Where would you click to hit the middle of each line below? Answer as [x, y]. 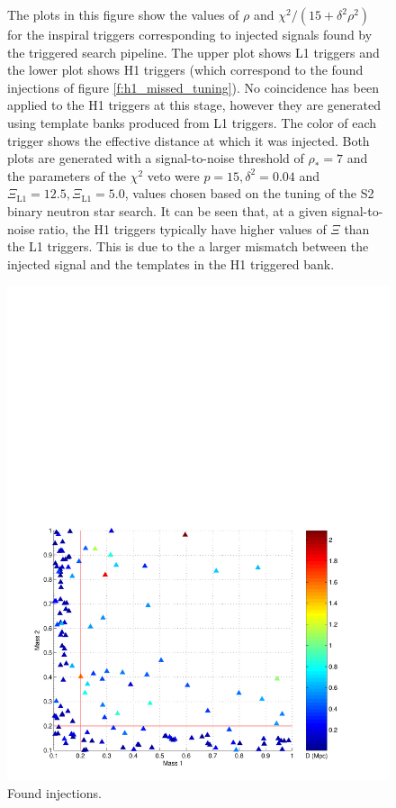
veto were [173, 175]
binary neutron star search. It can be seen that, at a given [167, 210]
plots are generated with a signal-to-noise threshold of [156, 158]
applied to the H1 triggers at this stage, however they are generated [194, 105]
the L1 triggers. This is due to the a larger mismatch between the [188, 246]
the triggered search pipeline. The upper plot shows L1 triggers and [193, 52]
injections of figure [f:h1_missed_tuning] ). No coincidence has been [193, 87]
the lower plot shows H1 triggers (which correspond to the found [185, 70]
